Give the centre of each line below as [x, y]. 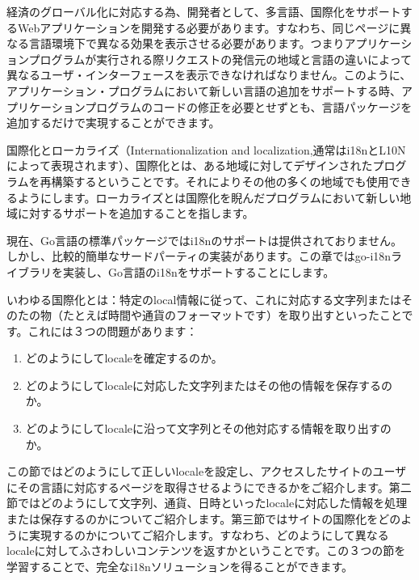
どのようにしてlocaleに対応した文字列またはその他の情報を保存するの [209, 385]
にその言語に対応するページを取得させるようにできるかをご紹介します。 [198, 487]
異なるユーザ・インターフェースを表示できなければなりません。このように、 [209, 75]
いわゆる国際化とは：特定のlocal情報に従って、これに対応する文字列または [204, 299]
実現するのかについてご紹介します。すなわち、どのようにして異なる [209, 534]
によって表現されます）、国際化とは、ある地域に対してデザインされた [190, 165]
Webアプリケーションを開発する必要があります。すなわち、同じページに [209, 27]
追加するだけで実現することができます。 [113, 123]
